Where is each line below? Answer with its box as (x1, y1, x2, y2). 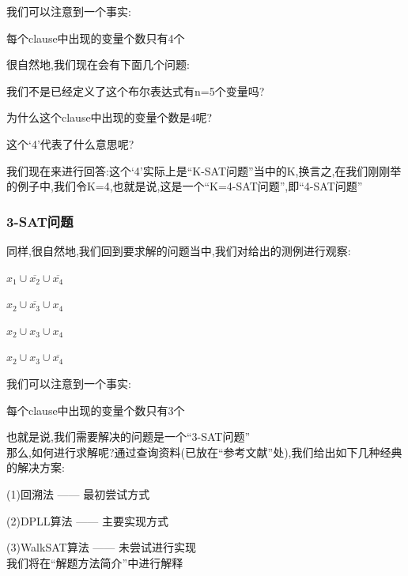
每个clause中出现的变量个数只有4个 (6, 29, 185, 46)
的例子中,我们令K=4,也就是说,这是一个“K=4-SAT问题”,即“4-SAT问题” (6, 178, 363, 194)
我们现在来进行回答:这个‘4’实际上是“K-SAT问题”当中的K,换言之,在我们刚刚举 (6, 162, 402, 179)
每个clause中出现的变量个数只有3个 (6, 401, 185, 418)
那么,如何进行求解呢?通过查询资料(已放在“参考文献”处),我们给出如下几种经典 (6, 443, 402, 460)
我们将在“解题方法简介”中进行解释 (6, 554, 183, 570)
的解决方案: (6, 459, 65, 476)
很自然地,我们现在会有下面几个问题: (6, 56, 190, 73)
